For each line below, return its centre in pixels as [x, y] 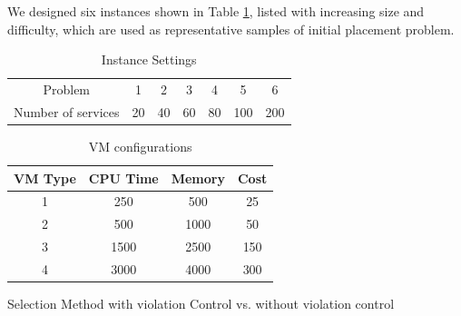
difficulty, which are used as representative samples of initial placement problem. [231, 29]
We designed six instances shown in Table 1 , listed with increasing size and [216, 11]
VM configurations [140, 146]
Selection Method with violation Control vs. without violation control [201, 304]
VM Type [45, 178]
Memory [198, 178]
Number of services [67, 111]
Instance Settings [149, 59]
